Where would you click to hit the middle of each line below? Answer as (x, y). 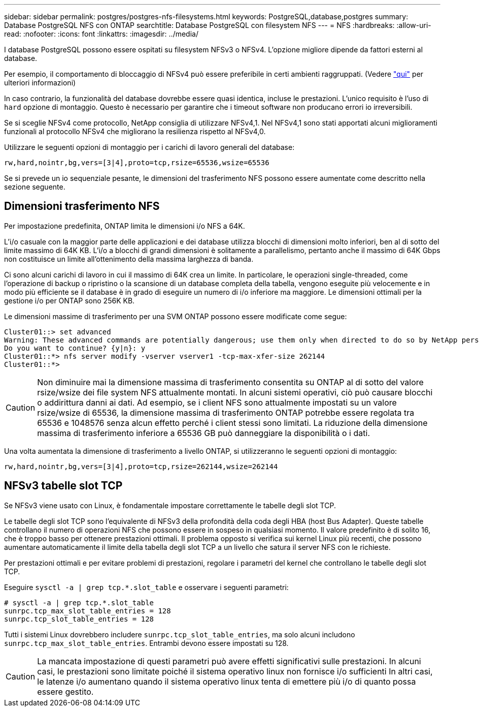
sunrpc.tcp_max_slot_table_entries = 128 (88, 611)
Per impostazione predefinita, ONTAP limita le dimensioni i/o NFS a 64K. (125, 226)
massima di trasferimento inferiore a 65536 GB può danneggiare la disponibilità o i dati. (203, 433)
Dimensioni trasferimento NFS (82, 206)
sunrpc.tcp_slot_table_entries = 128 (79, 619)
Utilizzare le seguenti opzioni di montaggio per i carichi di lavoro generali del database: (149, 147)
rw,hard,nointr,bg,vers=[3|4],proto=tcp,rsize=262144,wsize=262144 (141, 466)
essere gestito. (65, 691)
